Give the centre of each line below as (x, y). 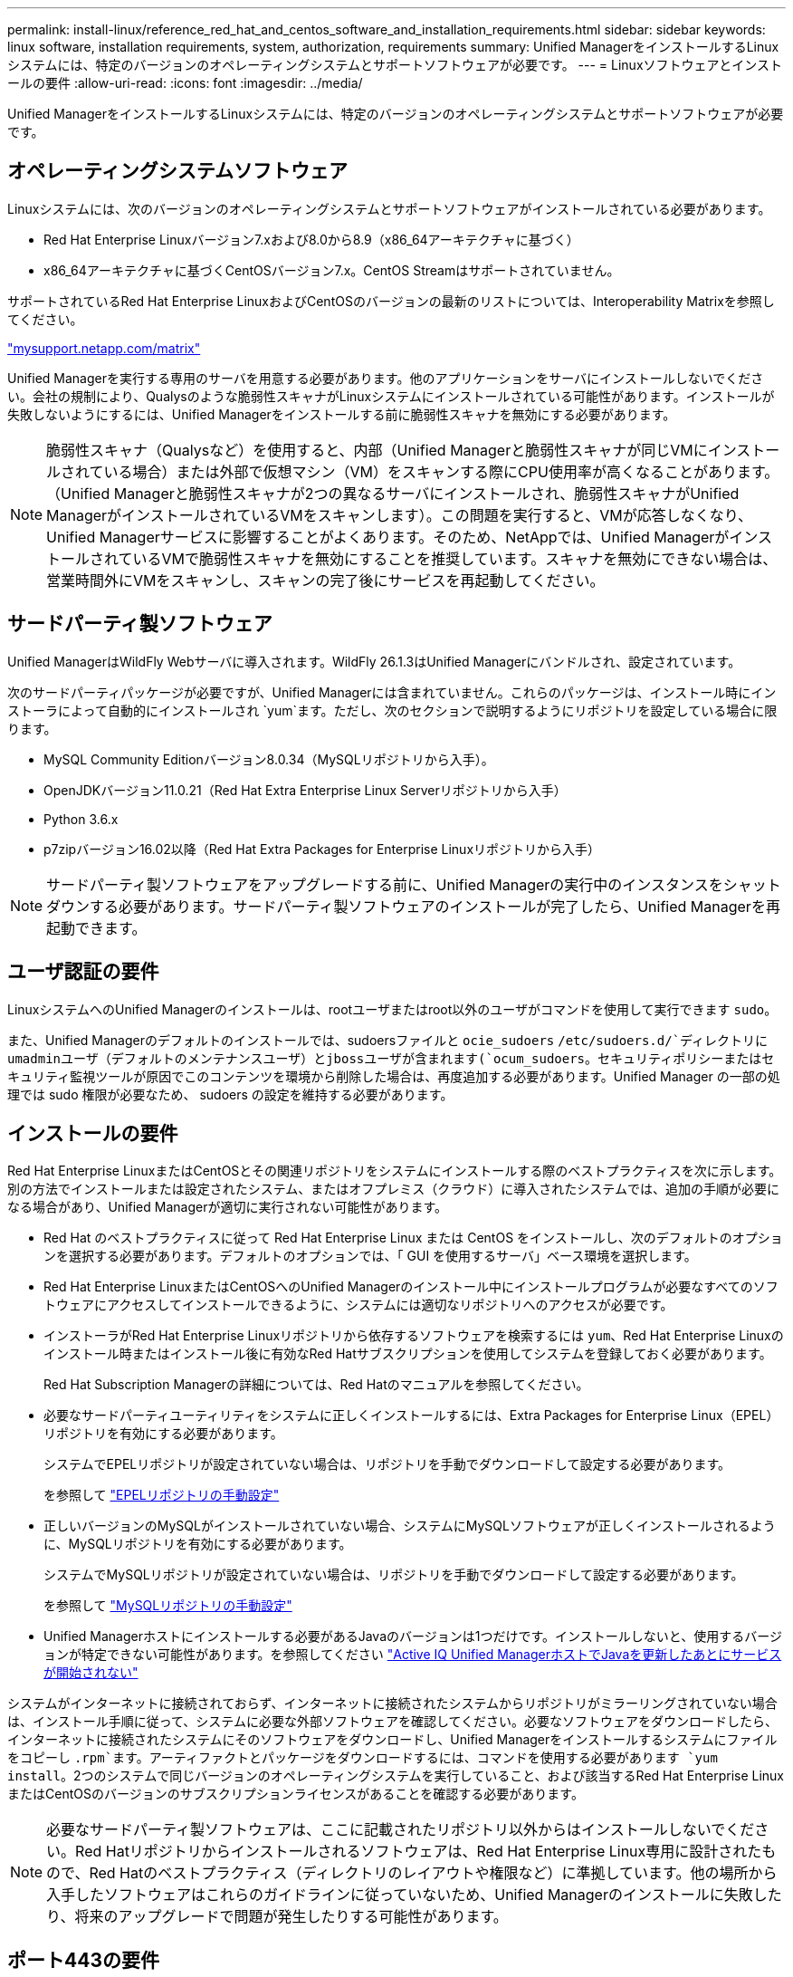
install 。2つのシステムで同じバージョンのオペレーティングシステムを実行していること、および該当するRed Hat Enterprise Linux (396, 1776)
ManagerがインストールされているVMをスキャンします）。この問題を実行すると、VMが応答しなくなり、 (400, 515)
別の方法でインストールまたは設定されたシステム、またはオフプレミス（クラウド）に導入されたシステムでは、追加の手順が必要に (393, 1189)
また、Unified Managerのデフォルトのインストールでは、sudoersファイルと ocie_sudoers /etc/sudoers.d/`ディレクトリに (388, 1040)
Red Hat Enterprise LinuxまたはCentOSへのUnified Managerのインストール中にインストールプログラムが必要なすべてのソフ (411, 1287)
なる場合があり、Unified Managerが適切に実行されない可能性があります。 (228, 1207)
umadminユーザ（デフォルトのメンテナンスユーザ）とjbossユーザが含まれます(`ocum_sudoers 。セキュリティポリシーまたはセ (391, 1058)
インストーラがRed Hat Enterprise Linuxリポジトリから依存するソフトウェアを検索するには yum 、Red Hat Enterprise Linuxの (414, 1336)
